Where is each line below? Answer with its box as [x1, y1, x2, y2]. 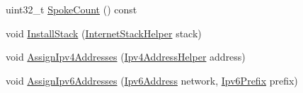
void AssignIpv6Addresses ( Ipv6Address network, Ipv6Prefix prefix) [6, 73, 298, 87]
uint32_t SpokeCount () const [6, 2, 137, 16]
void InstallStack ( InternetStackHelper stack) [6, 25, 202, 40]
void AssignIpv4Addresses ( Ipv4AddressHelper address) [6, 49, 246, 64]
